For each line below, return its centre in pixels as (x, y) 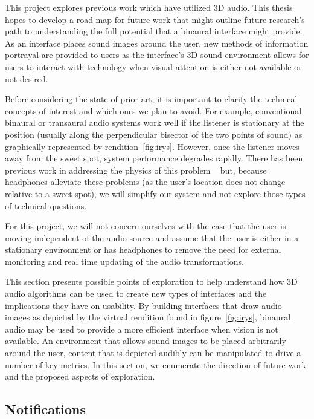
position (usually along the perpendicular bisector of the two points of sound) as (154, 134)
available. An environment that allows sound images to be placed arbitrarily (146, 341)
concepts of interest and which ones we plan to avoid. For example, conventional (153, 110)
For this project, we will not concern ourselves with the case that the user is (146, 226)
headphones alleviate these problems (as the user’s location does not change (145, 182)
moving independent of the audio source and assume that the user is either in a (152, 237)
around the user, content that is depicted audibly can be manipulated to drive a (153, 353)
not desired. (27, 78)
